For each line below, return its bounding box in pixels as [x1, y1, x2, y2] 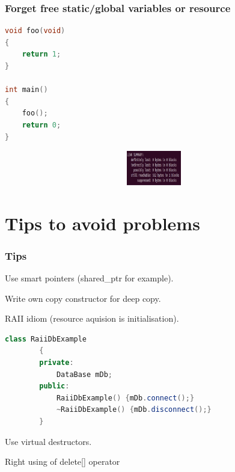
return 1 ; [22, 50, 61, 59]
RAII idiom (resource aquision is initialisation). [5, 312, 179, 325]
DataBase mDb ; [56, 370, 112, 379]
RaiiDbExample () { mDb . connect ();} [56, 393, 195, 402]
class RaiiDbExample [5, 334, 87, 343]
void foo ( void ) [5, 26, 66, 35]
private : [39, 358, 74, 367]
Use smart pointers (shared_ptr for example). [5, 272, 174, 284]
